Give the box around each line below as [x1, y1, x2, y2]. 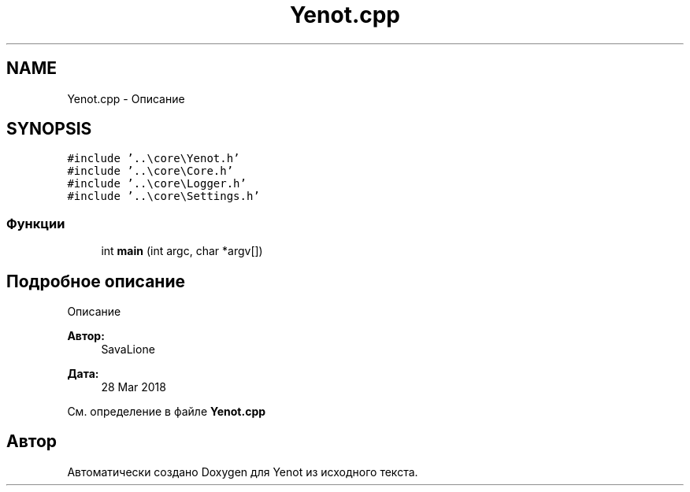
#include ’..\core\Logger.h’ [67, 177, 247, 191]
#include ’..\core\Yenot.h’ [67, 152, 240, 165]
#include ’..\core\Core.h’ [67, 165, 234, 178]
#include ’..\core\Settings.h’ [67, 190, 260, 203]
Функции [6, 215, 65, 231]
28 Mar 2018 [101, 380, 166, 394]
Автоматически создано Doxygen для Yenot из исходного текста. [67, 464, 418, 479]
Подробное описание [6, 271, 185, 291]
